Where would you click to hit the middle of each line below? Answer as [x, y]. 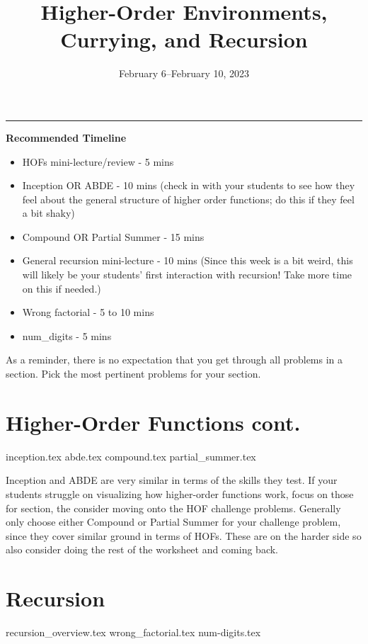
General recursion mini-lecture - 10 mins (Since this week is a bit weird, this [188, 260]
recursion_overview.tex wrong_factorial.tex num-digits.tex [133, 632]
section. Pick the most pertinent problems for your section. [133, 374]
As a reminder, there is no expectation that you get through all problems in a [174, 360]
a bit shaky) [48, 213]
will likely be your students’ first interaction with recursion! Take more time [187, 275]
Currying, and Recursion [184, 39]
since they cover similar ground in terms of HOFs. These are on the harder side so [184, 535]
